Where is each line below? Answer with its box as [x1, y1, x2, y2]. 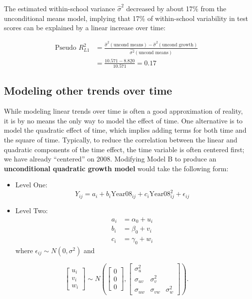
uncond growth [162, 42, 194, 47]
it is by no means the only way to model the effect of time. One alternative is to [4, 115, 243, 125]
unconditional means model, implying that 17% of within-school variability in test [4, 13, 248, 23]
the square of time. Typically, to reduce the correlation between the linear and [4, 134, 237, 144]
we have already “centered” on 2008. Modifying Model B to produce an [4, 154, 216, 164]
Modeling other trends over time [4, 83, 172, 98]
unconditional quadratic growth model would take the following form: [4, 163, 229, 173]
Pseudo [54, 44, 76, 52]
